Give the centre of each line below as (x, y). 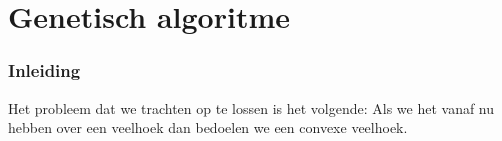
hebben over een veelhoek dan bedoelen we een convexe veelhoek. (208, 127)
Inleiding (44, 70)
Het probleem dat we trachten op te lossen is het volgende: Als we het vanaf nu (251, 107)
